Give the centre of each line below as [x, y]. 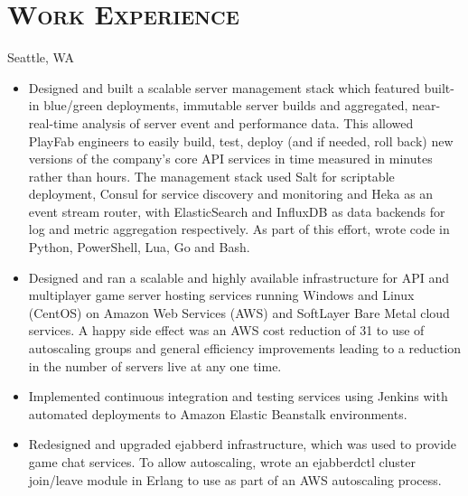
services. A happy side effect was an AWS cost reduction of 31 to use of [226, 330]
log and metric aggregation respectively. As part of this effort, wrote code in [239, 229]
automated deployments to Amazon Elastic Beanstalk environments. [218, 413]
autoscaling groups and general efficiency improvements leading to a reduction [245, 348]
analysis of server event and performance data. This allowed [248, 122]
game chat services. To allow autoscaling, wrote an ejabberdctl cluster [222, 462]
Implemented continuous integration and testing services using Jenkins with [238, 396]
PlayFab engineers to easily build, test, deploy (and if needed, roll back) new [241, 140]
